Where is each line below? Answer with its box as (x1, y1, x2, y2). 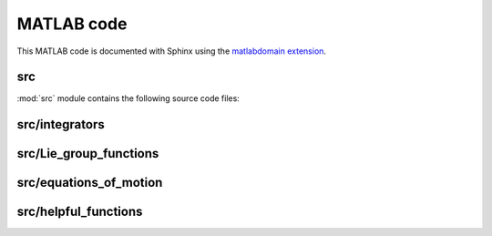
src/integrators (16, 117, 105, 132)
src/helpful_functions (16, 204, 143, 220)
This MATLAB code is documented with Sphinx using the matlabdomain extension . (16, 46, 327, 56)
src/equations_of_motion (16, 175, 163, 190)
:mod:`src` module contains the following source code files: (16, 93, 241, 104)
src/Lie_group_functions (16, 146, 159, 161)
